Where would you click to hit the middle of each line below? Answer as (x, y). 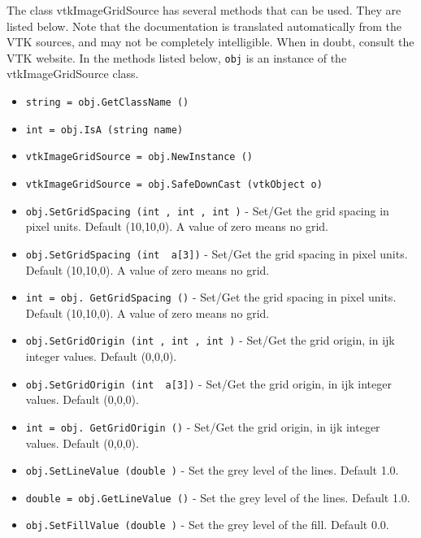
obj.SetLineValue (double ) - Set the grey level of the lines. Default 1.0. (212, 470)
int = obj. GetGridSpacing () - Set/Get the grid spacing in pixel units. (211, 297)
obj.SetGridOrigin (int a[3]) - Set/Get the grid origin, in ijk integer (208, 383)
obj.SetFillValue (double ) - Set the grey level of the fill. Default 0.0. (207, 525)
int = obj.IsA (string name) (104, 130)
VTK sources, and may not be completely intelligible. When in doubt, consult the (210, 42)
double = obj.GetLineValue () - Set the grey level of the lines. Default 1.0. (218, 497)
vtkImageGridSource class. (73, 74)
